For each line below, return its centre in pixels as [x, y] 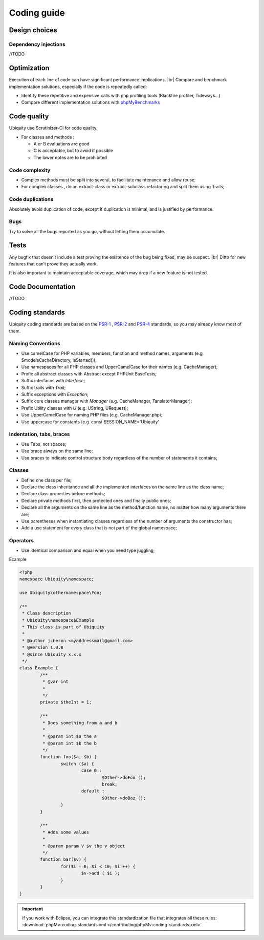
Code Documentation [42, 287]
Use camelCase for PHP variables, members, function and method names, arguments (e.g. [112, 353]
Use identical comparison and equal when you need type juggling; [88, 550]
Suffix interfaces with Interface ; [53, 381]
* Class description [47, 613]
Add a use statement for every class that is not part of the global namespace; [99, 528]
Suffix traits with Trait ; [44, 387]
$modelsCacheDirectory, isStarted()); [59, 360]
